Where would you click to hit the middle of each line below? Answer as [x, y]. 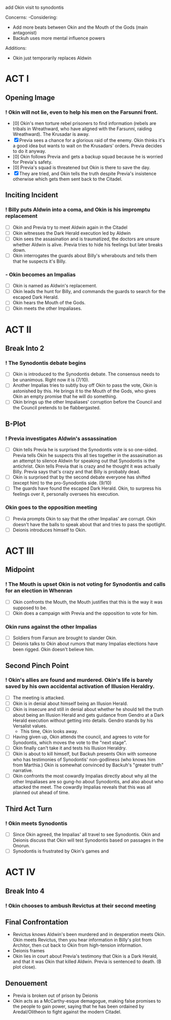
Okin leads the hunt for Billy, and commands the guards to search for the [89, 292]
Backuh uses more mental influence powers [59, 38]
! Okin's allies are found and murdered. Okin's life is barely [79, 680]
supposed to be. [30, 608]
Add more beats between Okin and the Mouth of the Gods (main [80, 27]
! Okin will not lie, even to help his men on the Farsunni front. [82, 112]
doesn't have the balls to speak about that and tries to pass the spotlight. [89, 524]
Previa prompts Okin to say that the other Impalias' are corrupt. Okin [84, 518]
